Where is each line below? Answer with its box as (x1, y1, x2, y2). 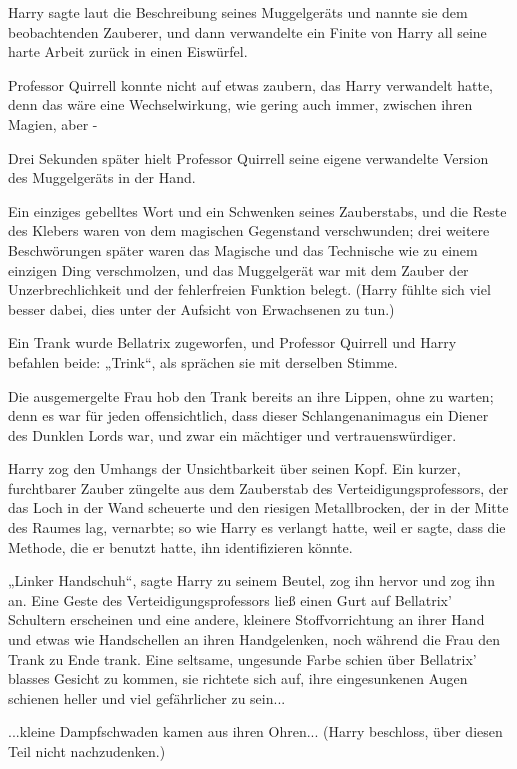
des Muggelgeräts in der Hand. (8, 167, 196, 188)
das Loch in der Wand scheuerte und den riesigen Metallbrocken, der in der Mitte (8, 497, 509, 518)
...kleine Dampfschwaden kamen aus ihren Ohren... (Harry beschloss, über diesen (8, 721, 503, 742)
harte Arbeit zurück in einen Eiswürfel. (8, 41, 248, 62)
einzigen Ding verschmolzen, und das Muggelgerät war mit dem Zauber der (8, 259, 469, 280)
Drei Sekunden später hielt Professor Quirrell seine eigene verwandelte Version (8, 147, 489, 168)
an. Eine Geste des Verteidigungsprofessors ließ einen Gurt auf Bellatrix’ (8, 589, 452, 610)
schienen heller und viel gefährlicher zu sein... (8, 687, 286, 708)
